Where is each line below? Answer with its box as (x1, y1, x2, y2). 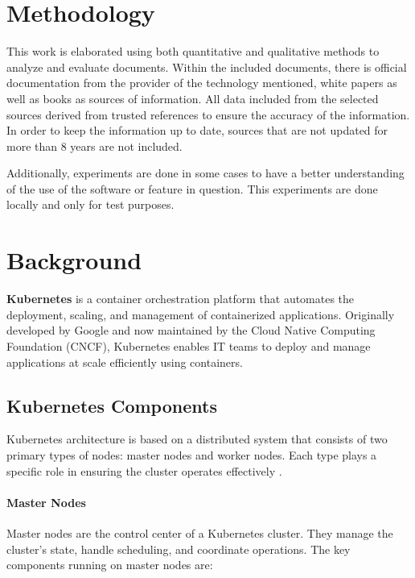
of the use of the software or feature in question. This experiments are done (6, 180, 378, 197)
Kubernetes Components (6, 393, 217, 418)
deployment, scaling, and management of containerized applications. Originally (6, 306, 395, 322)
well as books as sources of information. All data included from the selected (6, 89, 379, 106)
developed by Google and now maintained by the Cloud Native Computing (6, 322, 376, 339)
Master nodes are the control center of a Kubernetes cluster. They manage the (6, 524, 393, 541)
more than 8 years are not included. (6, 137, 183, 154)
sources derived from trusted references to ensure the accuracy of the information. (6, 106, 410, 123)
